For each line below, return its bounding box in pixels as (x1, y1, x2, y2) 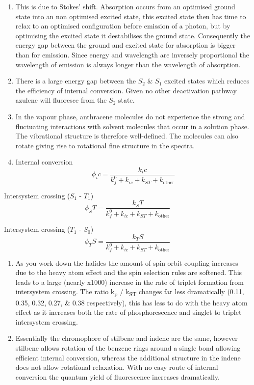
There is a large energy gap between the (15, 76, 136, 86)
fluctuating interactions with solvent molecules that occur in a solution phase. (15, 121, 249, 131)
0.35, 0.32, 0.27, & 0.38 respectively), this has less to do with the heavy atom (15, 297, 248, 307)
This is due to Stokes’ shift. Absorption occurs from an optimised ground (15, 1, 235, 11)
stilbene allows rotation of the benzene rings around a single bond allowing (15, 342, 241, 353)
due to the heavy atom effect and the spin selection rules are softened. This (15, 267, 242, 277)
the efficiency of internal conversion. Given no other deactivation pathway (15, 85, 237, 95)
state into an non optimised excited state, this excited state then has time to (15, 11, 246, 21)
